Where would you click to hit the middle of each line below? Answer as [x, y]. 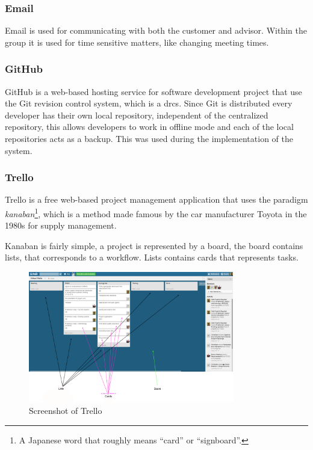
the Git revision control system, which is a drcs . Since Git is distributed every [149, 103]
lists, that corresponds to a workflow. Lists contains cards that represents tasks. [152, 257]
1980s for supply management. [61, 225]
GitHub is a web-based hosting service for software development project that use [153, 91]
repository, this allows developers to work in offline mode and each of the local [149, 127]
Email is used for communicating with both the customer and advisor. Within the [156, 30]
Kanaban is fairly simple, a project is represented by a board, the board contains [154, 245]
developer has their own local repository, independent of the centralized [137, 115]
